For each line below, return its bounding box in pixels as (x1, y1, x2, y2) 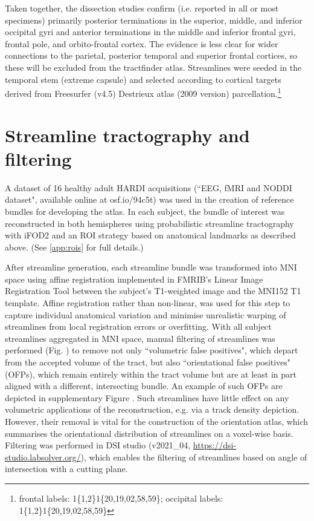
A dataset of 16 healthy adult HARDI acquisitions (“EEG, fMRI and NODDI (5, 181, 292, 194)
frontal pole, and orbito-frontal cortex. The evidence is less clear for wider (5, 37, 278, 50)
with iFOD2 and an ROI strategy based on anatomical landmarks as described (5, 229, 296, 241)
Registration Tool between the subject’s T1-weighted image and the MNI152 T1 (5, 284, 301, 297)
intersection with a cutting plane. (5, 462, 128, 475)
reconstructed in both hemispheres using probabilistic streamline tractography (5, 217, 294, 229)
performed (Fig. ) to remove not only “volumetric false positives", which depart (5, 344, 298, 356)
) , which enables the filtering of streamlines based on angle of (80, 450, 307, 463)
